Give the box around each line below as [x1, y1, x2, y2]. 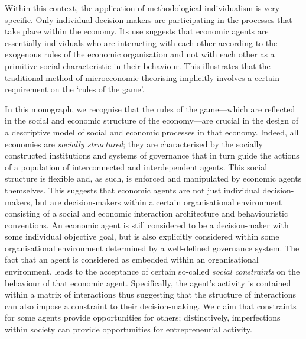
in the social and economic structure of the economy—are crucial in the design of [5, 114, 298, 127]
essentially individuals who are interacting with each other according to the [5, 36, 278, 49]
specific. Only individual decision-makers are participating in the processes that [5, 13, 292, 25]
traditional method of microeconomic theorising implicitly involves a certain [5, 71, 280, 83]
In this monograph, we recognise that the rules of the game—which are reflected [5, 102, 295, 115]
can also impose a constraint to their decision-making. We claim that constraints [5, 299, 297, 312]
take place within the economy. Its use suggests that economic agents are [5, 25, 269, 37]
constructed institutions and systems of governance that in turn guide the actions [5, 149, 300, 162]
